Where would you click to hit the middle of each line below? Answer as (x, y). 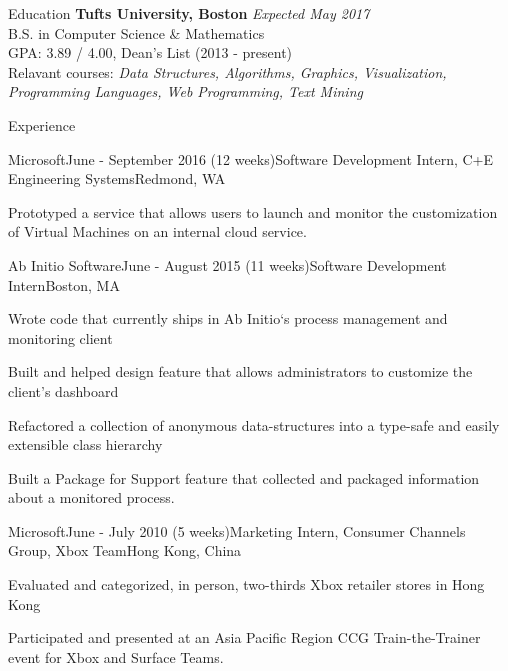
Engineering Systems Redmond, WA (117, 178)
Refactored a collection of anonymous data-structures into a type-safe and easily (254, 424)
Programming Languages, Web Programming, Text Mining (185, 91)
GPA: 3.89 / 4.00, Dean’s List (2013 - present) (150, 52)
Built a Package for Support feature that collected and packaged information (244, 477)
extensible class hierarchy (85, 444)
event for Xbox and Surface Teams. (116, 656)
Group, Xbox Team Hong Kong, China (125, 550)
